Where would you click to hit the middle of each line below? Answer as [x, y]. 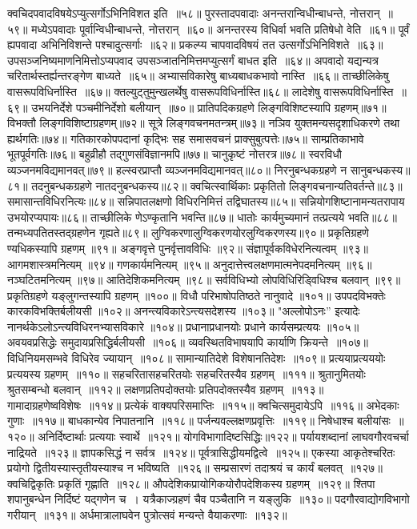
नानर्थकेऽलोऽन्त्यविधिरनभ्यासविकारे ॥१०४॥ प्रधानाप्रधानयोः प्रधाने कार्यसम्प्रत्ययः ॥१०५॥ [183, 326]
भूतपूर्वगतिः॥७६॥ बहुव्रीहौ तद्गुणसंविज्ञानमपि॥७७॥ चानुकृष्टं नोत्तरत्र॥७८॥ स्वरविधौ [174, 154]
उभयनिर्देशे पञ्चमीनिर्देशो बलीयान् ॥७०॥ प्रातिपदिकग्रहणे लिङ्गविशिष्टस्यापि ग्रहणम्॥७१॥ [209, 107]
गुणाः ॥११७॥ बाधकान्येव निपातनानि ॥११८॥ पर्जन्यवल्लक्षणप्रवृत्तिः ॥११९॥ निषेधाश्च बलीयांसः [199, 421]
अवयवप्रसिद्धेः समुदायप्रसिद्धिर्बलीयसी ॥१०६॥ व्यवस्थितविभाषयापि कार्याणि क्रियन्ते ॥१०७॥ [188, 342]
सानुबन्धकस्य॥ [380, 169]
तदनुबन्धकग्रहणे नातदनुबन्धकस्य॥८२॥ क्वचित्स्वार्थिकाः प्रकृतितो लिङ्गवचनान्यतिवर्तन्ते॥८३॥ [217, 185]
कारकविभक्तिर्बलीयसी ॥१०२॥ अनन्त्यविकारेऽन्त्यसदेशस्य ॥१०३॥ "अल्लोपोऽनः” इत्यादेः [184, 311]
